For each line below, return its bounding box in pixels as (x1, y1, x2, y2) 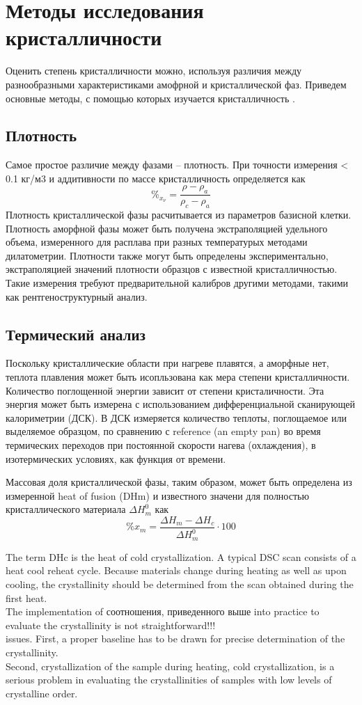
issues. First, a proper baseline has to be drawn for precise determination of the (6, 631, 345, 646)
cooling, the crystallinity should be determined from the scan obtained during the (6, 577, 354, 592)
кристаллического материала (6, 502, 126, 516)
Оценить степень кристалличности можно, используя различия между (6, 63, 302, 78)
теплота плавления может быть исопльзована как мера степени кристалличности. (6, 370, 350, 384)
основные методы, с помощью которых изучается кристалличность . (6, 90, 295, 105)
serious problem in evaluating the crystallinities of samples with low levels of (6, 672, 332, 687)
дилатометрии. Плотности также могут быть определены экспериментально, (6, 248, 329, 262)
